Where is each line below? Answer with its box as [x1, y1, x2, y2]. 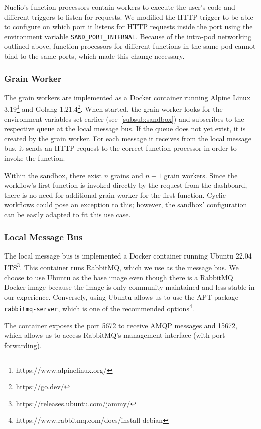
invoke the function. [4, 153, 65, 163]
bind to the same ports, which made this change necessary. [4, 51, 185, 61]
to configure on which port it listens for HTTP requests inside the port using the [4, 21, 253, 32]
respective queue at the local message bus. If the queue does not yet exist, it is [4, 123, 246, 134]
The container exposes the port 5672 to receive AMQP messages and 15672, [4, 320, 237, 330]
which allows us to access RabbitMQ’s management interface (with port [4, 330, 225, 340]
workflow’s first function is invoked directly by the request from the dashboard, [4, 180, 247, 190]
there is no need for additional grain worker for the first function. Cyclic [4, 189, 226, 200]
